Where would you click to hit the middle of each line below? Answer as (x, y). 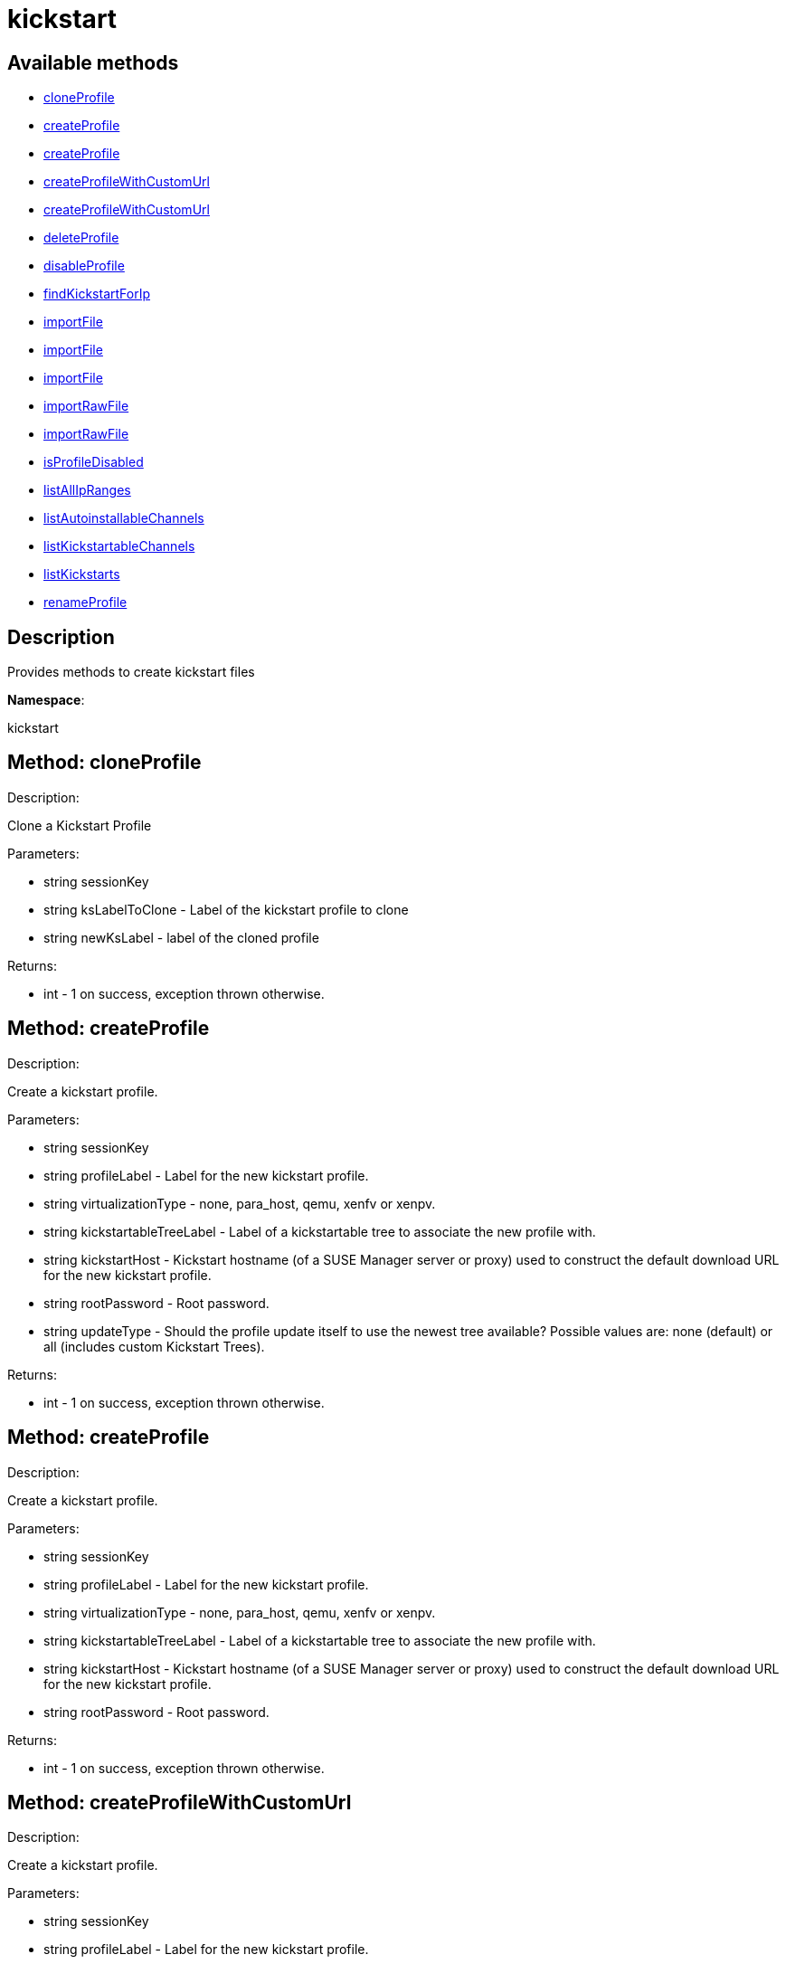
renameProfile (85, 602)
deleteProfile (81, 238)
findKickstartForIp (97, 294)
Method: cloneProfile (104, 763)
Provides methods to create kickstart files (131, 672)
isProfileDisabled (94, 462)
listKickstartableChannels (119, 546)
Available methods (93, 62)
